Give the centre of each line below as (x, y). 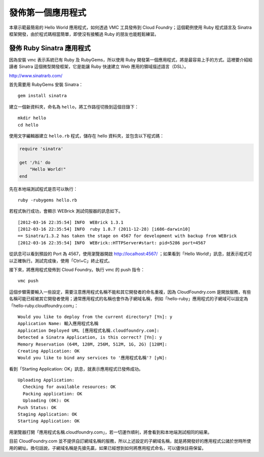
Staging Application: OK (47, 414)
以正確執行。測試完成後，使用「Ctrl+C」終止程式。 (61, 261)
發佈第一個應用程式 (48, 13)
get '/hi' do (35, 162)
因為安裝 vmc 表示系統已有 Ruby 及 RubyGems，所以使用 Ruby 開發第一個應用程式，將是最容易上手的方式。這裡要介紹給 (131, 60)
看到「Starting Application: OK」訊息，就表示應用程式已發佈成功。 (76, 369)
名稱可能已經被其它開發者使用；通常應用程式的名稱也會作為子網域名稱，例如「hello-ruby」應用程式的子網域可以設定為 (129, 299)
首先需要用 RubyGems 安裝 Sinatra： (46, 85)
